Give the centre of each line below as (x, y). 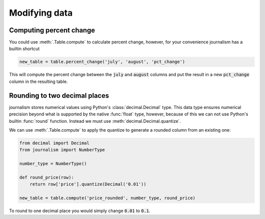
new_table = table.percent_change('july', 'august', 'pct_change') (102, 62)
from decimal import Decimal (54, 143)
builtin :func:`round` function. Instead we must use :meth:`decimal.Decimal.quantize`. (95, 121)
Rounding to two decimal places (59, 96)
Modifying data (41, 13)
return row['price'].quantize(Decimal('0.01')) (88, 184)
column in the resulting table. (39, 82)
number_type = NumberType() (53, 164)
